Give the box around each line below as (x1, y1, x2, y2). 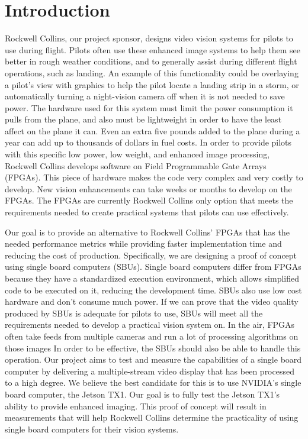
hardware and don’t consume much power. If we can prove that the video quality (5, 295, 299, 308)
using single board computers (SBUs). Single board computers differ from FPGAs (5, 260, 301, 273)
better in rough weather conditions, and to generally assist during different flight (5, 55, 297, 67)
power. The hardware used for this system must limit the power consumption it (5, 101, 293, 114)
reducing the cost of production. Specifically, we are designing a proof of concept (5, 248, 297, 261)
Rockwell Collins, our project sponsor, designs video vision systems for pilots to (5, 32, 293, 44)
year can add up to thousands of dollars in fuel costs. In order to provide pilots (5, 136, 292, 149)
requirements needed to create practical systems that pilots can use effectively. (5, 206, 289, 218)
